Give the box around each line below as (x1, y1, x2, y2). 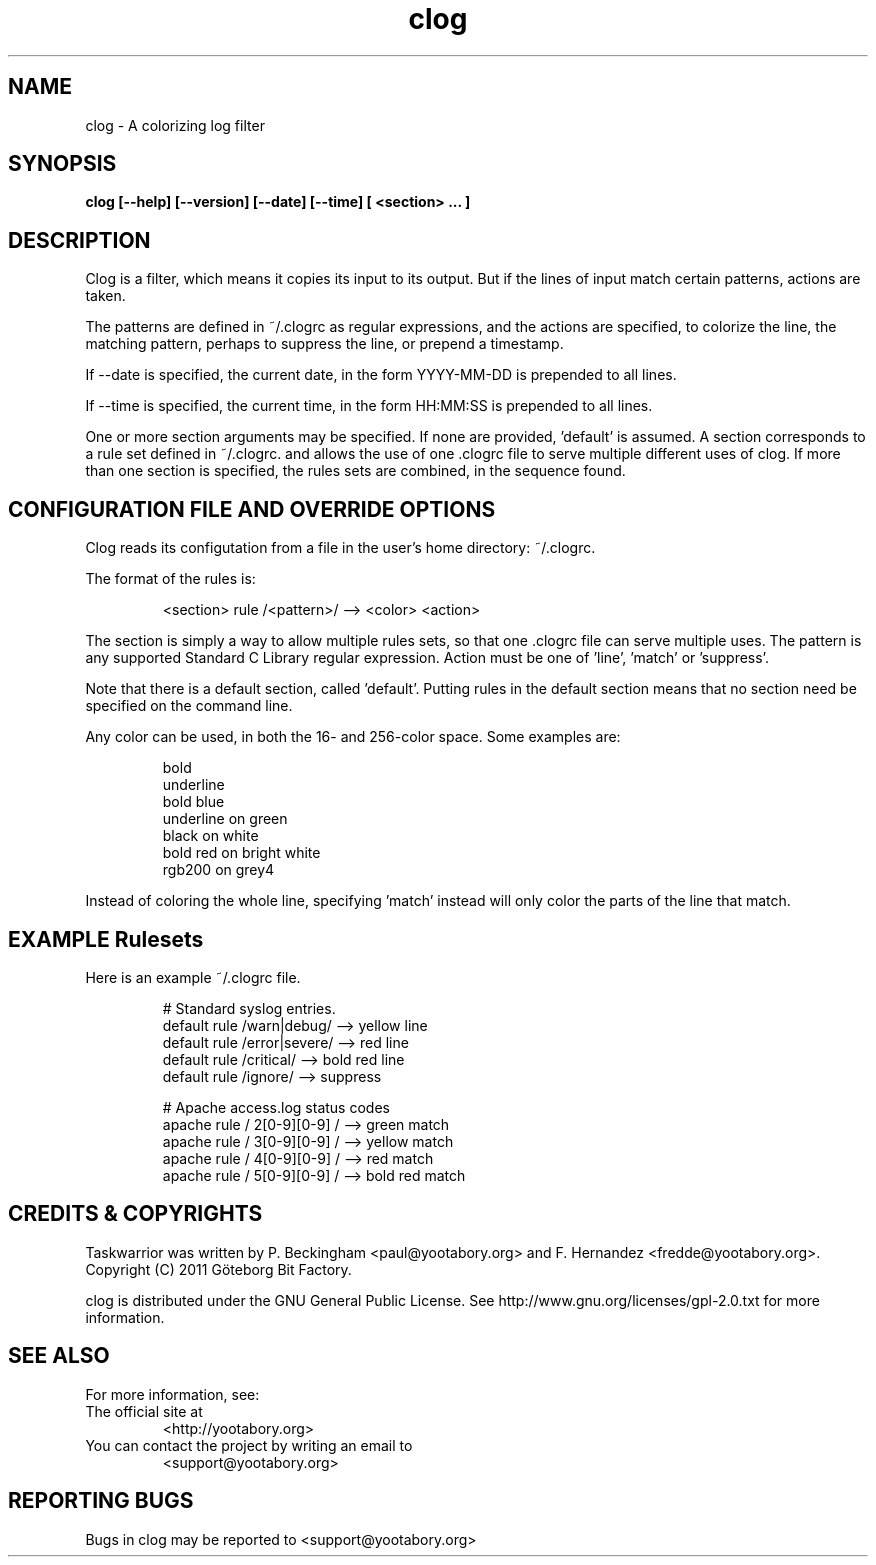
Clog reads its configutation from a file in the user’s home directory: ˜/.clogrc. (85, 539, 596, 557)
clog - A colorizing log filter (85, 116, 265, 134)
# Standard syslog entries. (162, 999, 336, 1017)
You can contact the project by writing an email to (85, 1436, 413, 1454)
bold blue (162, 793, 225, 811)
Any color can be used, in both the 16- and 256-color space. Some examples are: (85, 728, 621, 746)
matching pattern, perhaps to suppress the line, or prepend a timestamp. (85, 335, 564, 353)
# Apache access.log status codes (162, 1098, 390, 1116)
